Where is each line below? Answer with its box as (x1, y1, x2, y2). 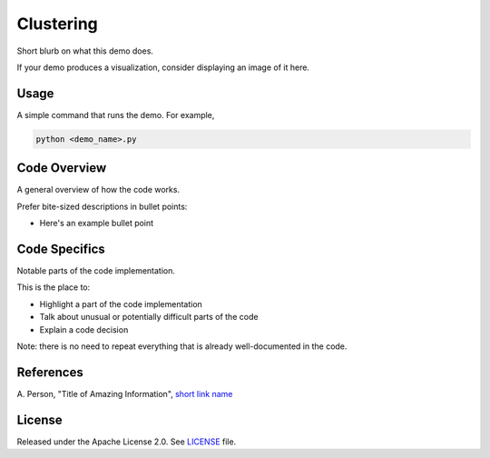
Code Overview (16, 160, 107, 176)
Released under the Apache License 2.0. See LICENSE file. (16, 436, 237, 447)
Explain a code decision (39, 324, 129, 335)
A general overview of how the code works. (16, 184, 181, 195)
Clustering (16, 14, 99, 34)
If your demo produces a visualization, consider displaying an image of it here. (16, 62, 310, 73)
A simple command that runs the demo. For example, (16, 109, 215, 120)
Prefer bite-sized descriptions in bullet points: (16, 201, 188, 212)
